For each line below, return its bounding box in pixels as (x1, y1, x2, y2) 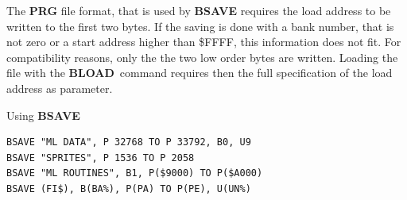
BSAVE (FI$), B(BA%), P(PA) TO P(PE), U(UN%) (6, 183, 251, 194)
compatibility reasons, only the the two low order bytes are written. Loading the (6, 48, 398, 65)
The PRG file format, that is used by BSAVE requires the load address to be (6, 2, 391, 18)
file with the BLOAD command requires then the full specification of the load (6, 64, 393, 81)
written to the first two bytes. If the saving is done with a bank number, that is (6, 17, 394, 34)
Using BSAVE (6, 106, 80, 123)
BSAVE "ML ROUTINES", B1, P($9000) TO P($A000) (6, 167, 263, 179)
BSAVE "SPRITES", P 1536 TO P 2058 (6, 152, 195, 163)
